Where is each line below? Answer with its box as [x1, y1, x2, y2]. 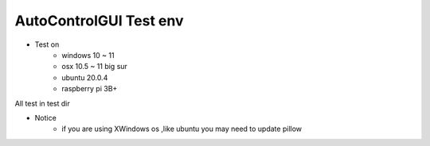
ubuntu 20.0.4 [61, 72, 108, 83]
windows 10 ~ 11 [61, 50, 115, 60]
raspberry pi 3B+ [61, 84, 118, 94]
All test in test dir [14, 98, 71, 108]
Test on [34, 40, 60, 49]
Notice [34, 113, 57, 122]
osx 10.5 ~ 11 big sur [61, 62, 127, 71]
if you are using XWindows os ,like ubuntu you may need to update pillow [61, 124, 303, 134]
